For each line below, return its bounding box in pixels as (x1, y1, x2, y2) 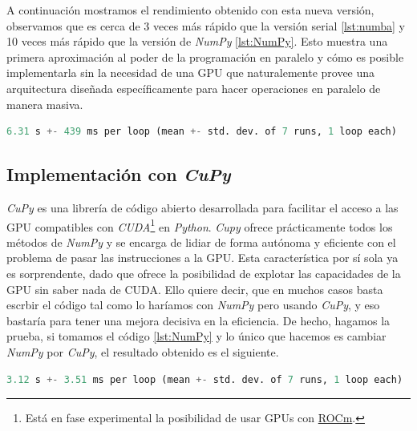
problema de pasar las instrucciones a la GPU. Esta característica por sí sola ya (6, 249, 399, 266)
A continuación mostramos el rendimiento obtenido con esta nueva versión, (6, 2, 374, 18)
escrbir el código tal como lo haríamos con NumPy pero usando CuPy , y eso (6, 296, 380, 313)
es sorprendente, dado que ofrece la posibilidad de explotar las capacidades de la (6, 264, 401, 281)
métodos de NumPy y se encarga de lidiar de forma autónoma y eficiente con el (6, 233, 396, 250)
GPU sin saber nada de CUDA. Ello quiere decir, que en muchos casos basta (6, 280, 383, 297)
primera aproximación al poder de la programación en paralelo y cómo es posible (6, 48, 404, 65)
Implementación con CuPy (6, 162, 231, 187)
